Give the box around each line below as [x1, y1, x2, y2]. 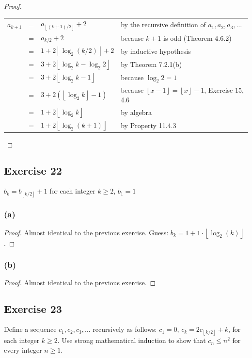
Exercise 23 [4, 301, 62, 316]
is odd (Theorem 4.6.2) [163, 33, 232, 43]
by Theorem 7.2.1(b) [121, 59, 182, 69]
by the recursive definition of [121, 19, 206, 30]
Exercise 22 [4, 163, 62, 178]
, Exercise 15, [204, 85, 244, 95]
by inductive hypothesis [121, 46, 191, 56]
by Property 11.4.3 [121, 120, 176, 130]
